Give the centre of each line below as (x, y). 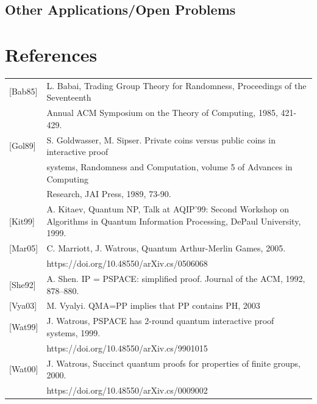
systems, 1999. (73, 332)
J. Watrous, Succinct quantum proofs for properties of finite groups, (173, 363)
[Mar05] (24, 248)
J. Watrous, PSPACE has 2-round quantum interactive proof (160, 321)
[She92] (23, 284)
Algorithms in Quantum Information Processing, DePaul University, (174, 221)
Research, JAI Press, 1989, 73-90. (109, 194)
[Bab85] (23, 91)
